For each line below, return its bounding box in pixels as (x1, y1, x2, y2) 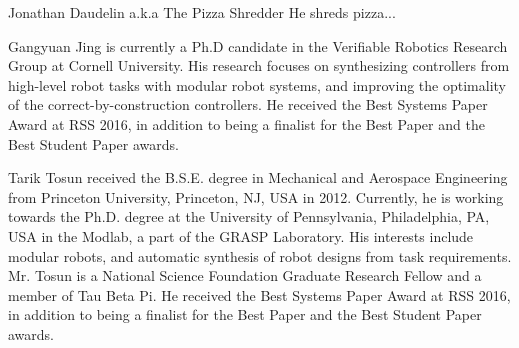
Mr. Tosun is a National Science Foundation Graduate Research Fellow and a (8, 265, 482, 286)
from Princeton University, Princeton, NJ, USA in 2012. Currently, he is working (8, 186, 504, 207)
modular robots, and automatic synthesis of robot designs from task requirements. (8, 245, 512, 266)
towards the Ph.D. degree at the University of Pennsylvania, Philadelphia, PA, (8, 206, 490, 227)
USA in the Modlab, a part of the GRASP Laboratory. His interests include (8, 225, 474, 246)
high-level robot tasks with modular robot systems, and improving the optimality (8, 74, 506, 95)
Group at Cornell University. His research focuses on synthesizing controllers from (8, 55, 510, 76)
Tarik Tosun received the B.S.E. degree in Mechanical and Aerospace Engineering (8, 167, 508, 188)
